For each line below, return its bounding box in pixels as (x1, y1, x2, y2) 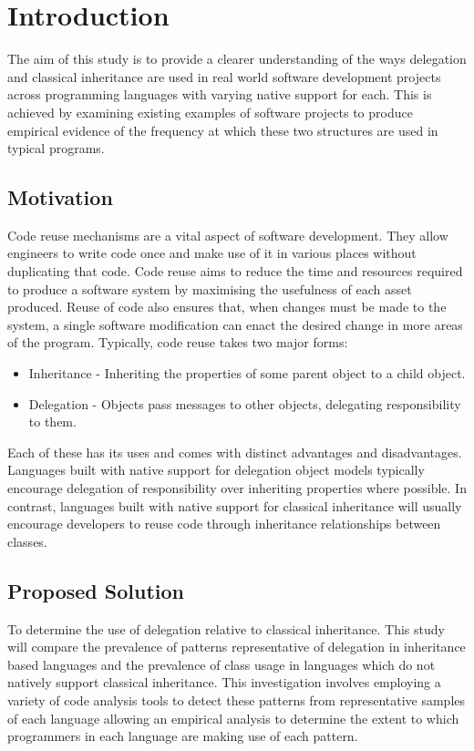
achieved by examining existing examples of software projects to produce (7, 102, 413, 121)
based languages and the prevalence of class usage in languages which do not (7, 654, 436, 674)
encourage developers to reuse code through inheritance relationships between (7, 514, 441, 533)
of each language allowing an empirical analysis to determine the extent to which (7, 708, 459, 727)
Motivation (7, 183, 113, 211)
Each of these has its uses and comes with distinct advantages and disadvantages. (7, 442, 462, 461)
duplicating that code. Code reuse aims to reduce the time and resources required (7, 262, 463, 281)
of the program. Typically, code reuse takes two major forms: (7, 333, 348, 352)
